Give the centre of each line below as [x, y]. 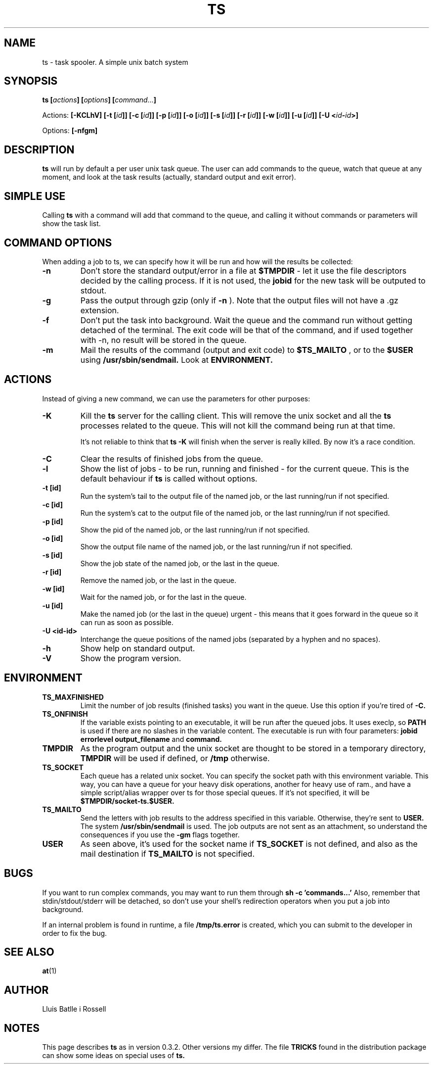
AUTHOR [26, 990]
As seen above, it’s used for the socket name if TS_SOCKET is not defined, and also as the [249, 844]
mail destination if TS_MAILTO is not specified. [167, 853]
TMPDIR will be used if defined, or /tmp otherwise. [175, 758]
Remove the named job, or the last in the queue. [158, 580]
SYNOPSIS [31, 81]
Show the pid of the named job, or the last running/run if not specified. [195, 530]
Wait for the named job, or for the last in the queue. [163, 597]
